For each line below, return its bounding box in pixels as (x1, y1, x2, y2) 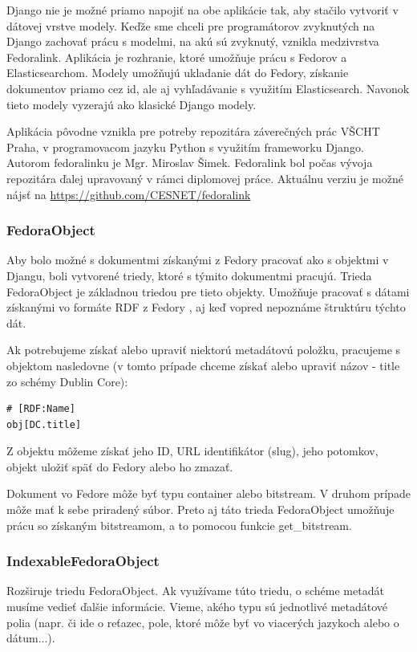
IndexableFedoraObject (6, 551, 160, 571)
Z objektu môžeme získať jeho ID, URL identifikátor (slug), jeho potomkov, (6, 442, 379, 459)
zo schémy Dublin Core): (6, 373, 128, 389)
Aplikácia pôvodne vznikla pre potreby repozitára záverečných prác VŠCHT (6, 123, 380, 140)
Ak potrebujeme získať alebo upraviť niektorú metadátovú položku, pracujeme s (6, 341, 401, 358)
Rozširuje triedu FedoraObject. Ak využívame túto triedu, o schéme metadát (6, 582, 384, 599)
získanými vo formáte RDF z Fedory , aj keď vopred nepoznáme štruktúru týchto (6, 299, 406, 316)
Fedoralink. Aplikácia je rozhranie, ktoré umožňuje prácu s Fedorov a (6, 48, 347, 65)
